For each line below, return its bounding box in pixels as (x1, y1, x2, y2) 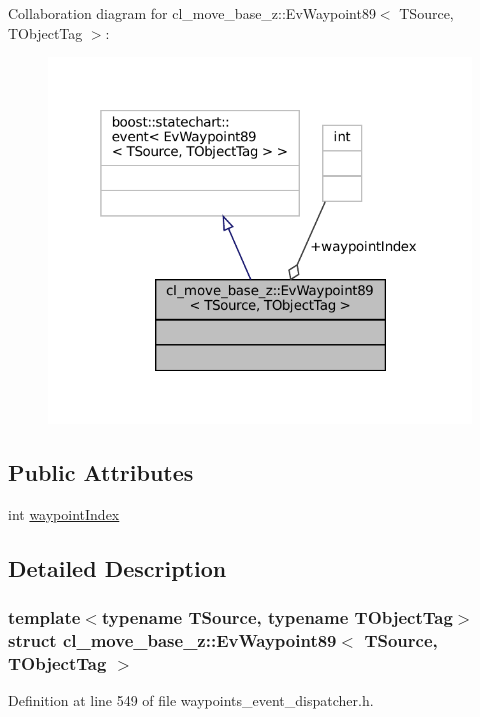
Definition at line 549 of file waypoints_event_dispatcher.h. (8, 690, 374, 711)
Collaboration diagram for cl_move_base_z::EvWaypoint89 (8, 3, 376, 23)
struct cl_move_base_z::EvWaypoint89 (8, 627, 337, 652)
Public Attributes (8, 456, 194, 487)
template (8, 604, 81, 629)
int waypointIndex (8, 503, 120, 524)
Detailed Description (8, 552, 227, 583)
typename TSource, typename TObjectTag (101, 604, 453, 629)
